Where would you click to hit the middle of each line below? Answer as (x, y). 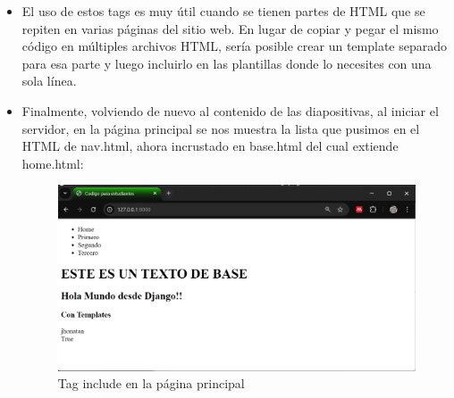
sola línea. (49, 81)
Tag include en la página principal (151, 383)
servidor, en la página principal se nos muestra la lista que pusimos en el (221, 128)
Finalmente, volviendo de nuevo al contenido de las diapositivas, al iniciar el (230, 110)
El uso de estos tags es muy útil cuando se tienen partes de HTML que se (223, 11)
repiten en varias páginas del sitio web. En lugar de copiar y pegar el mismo (230, 28)
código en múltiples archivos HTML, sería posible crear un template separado (234, 46)
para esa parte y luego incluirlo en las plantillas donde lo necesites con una (227, 63)
